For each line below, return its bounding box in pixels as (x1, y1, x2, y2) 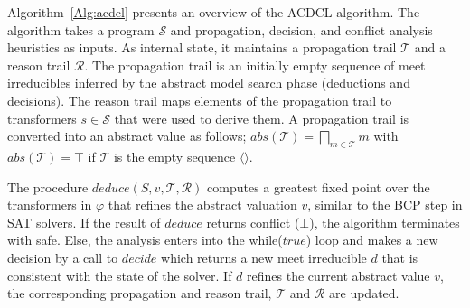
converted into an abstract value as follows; (7, 126, 247, 145)
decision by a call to (7, 247, 118, 266)
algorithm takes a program (7, 20, 155, 39)
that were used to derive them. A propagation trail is (114, 108, 409, 127)
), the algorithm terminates (309, 212, 460, 231)
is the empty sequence (113, 146, 236, 165)
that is (381, 247, 418, 266)
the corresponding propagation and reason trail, (7, 284, 272, 303)
